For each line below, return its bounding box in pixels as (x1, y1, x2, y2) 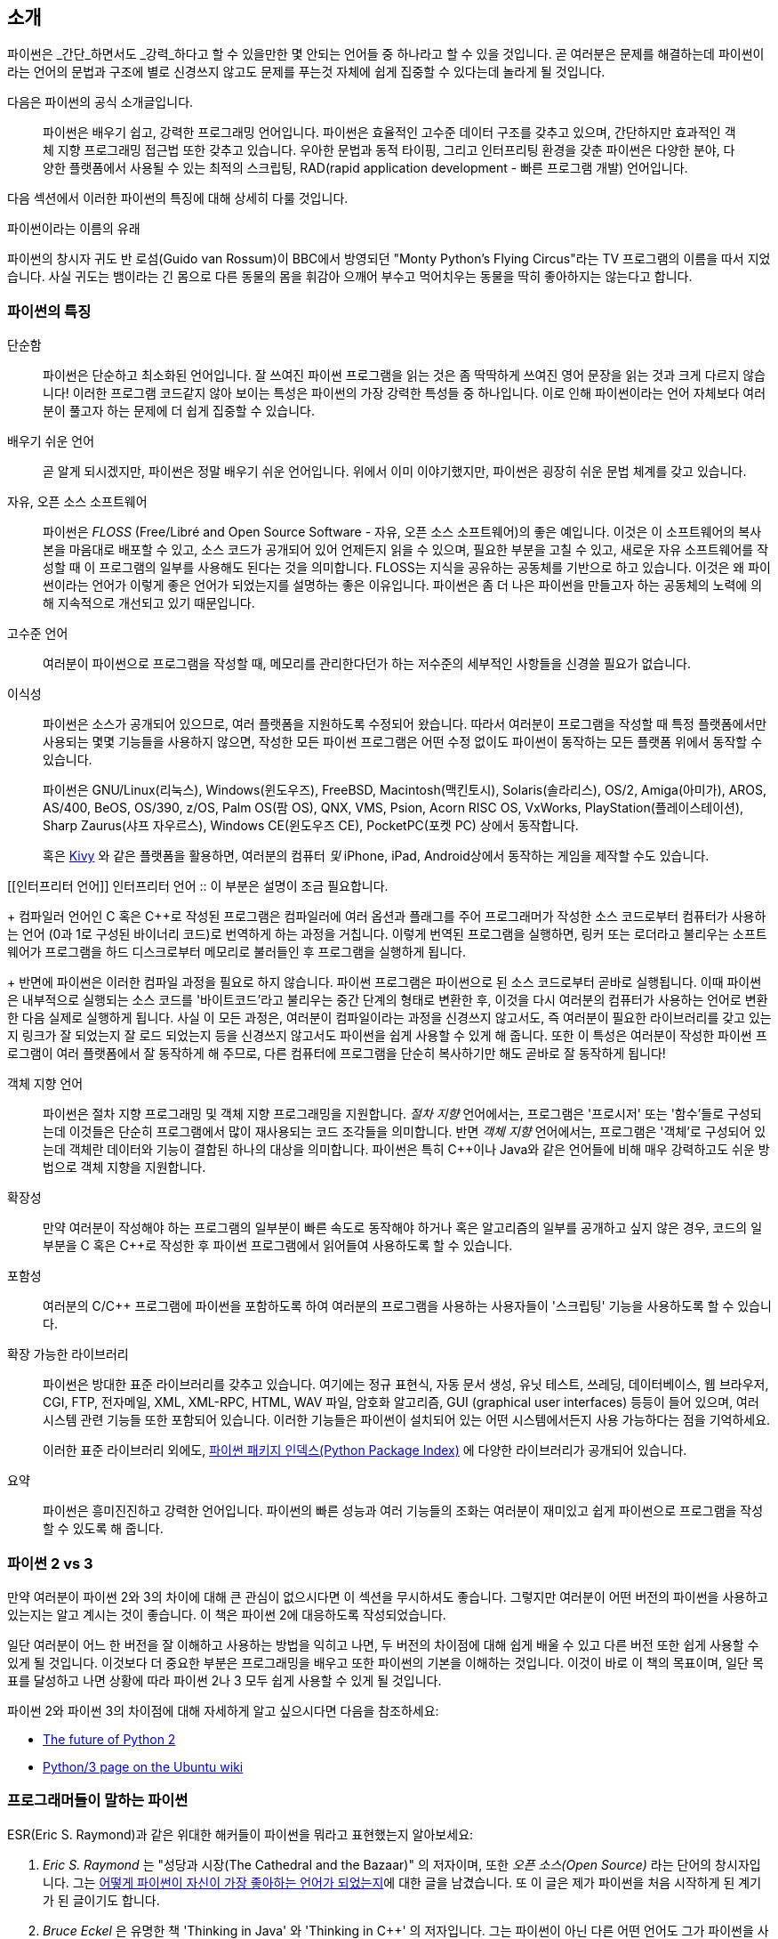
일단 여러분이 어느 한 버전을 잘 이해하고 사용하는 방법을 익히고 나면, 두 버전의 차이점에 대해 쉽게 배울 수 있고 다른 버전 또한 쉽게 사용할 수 (7, 1636, 759, 1652)
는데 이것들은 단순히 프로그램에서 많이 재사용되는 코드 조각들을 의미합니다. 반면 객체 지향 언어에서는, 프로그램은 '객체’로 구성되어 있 (43, 1124, 766, 1140)
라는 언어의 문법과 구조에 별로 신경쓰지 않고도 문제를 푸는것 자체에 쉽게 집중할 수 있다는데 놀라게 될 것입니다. (7, 64, 606, 80)
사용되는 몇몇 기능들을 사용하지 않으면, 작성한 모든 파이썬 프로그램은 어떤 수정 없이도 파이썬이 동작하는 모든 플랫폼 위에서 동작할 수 (43, 734, 763, 750)
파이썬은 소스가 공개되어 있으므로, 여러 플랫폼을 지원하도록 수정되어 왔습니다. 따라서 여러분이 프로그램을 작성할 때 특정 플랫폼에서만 (43, 716, 767, 732)
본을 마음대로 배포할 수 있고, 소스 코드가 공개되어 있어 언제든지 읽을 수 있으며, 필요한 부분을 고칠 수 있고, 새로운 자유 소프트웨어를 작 (43, 542, 769, 558)
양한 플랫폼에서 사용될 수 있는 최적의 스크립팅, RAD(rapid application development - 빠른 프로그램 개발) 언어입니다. (43, 160, 688, 176)
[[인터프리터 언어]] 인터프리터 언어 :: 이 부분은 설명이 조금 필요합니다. (7, 878, 389, 894)
